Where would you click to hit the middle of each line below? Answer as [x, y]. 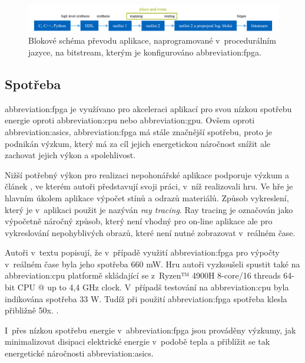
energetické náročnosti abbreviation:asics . [79, 353]
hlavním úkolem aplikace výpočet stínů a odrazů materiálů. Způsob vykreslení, [147, 197]
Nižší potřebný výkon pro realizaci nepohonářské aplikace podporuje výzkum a [147, 174]
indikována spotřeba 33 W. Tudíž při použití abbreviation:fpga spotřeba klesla [146, 298]
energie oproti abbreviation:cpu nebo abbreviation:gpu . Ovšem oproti [130, 120]
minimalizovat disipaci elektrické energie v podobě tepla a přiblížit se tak [137, 341]
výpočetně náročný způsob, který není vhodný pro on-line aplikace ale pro [139, 221]
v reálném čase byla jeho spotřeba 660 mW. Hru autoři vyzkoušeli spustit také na [152, 264]
